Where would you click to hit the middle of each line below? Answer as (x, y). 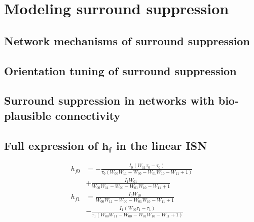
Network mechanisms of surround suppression (127, 40)
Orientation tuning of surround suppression (120, 70)
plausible (28, 115)
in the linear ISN (161, 145)
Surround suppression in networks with (109, 100)
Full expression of (51, 145)
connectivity (88, 115)
